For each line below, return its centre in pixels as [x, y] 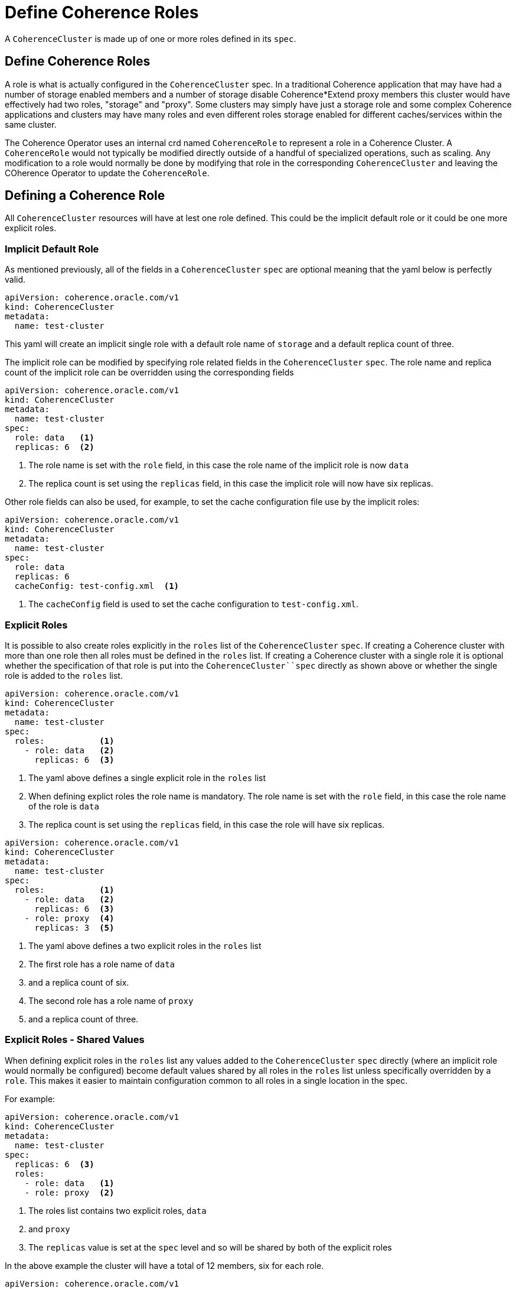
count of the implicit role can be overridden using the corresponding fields [149, 373]
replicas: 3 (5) [74, 927]
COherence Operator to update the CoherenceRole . [107, 173]
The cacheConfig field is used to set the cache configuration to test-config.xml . [194, 604]
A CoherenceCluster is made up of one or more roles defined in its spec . [151, 38]
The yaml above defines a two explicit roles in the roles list [145, 945]
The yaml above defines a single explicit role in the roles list [147, 778]
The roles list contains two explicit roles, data [117, 1210]
